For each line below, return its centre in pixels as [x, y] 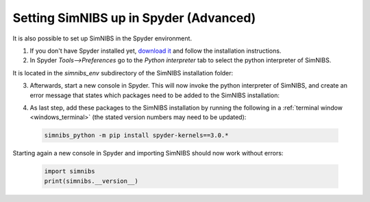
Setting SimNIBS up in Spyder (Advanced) [134, 18]
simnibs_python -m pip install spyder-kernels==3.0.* [136, 136]
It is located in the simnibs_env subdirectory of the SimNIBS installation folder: [123, 73]
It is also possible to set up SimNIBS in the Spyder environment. [102, 38]
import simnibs [70, 172]
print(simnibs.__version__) [91, 181]
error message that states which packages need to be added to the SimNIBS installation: [155, 95]
